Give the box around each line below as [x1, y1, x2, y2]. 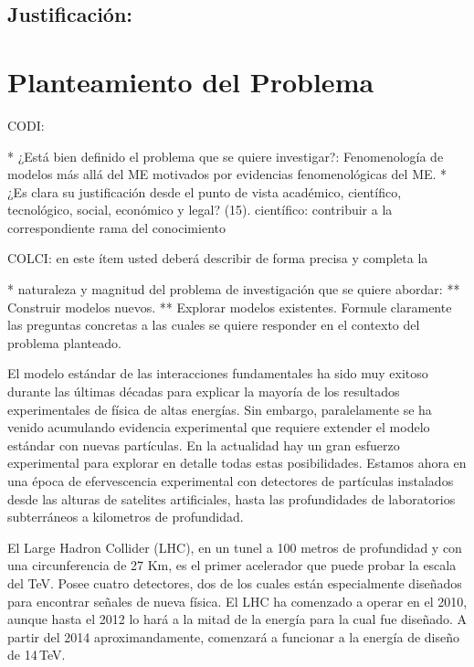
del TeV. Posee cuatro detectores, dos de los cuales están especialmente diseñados [7, 573, 462, 592]
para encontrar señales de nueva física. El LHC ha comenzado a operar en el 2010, [7, 591, 468, 610]
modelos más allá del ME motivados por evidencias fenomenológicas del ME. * [7, 164, 448, 184]
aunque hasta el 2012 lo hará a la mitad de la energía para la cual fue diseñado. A [7, 609, 468, 629]
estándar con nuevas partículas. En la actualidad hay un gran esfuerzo [7, 435, 400, 454]
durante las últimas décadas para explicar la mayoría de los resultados [7, 382, 400, 401]
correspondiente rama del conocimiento [7, 217, 226, 237]
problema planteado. [7, 333, 121, 352]
